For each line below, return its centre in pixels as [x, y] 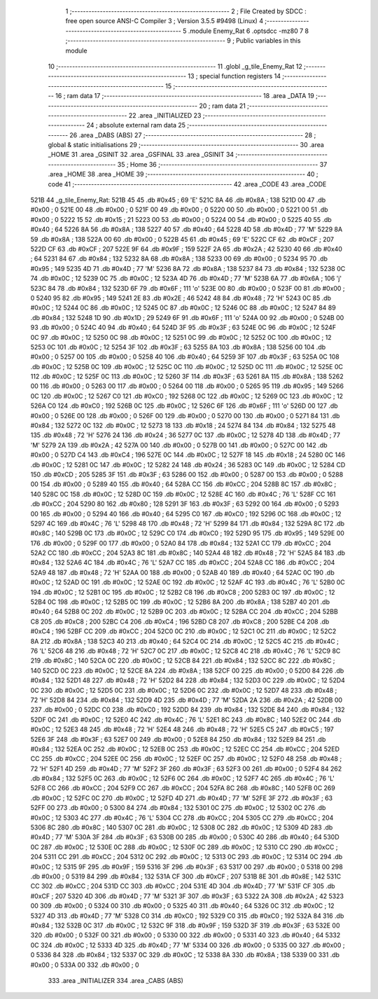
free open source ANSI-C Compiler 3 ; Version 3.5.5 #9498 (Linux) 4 [164, 21]
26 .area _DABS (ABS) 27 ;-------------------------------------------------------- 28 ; [193, 135]
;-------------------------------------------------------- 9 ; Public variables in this [183, 41]
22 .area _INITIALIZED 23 [165, 115]
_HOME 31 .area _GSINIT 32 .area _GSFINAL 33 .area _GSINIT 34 [141, 155]
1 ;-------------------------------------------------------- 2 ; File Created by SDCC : [186, 11]
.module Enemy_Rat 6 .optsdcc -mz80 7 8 [248, 31]
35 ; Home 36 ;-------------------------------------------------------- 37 [222, 164]
